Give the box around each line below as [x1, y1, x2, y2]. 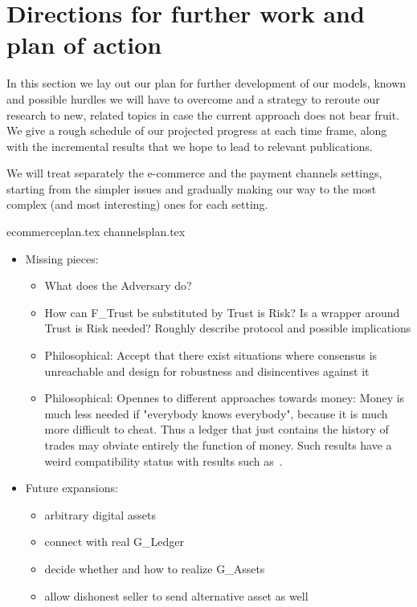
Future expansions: [25, 479, 118, 496]
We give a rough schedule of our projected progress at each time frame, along [6, 122, 387, 139]
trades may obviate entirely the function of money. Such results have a [44, 437, 392, 453]
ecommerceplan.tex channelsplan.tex [6, 223, 186, 240]
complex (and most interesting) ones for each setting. [6, 196, 268, 213]
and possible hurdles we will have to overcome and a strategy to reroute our [6, 90, 380, 107]
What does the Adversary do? [44, 277, 192, 294]
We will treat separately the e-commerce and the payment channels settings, [6, 165, 382, 181]
